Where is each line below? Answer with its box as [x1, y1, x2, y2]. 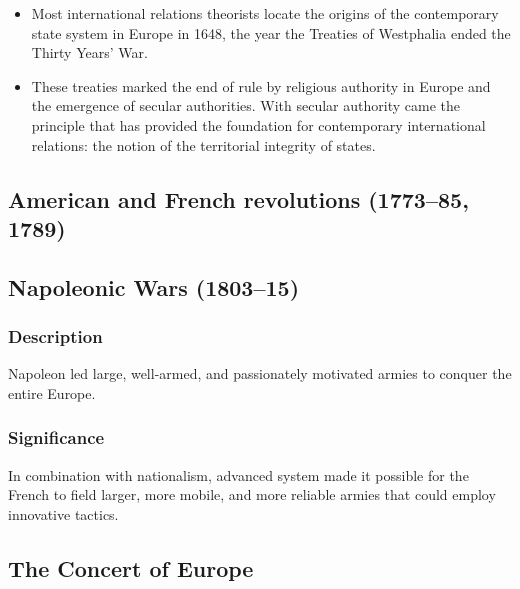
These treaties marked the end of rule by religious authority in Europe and [31, 75, 491, 96]
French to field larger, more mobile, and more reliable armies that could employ [8, 484, 496, 505]
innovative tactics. [8, 503, 119, 524]
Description [8, 324, 103, 349]
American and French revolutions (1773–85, [8, 183, 469, 214]
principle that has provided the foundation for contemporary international [31, 114, 486, 135]
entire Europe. [8, 382, 96, 403]
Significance [8, 425, 105, 450]
